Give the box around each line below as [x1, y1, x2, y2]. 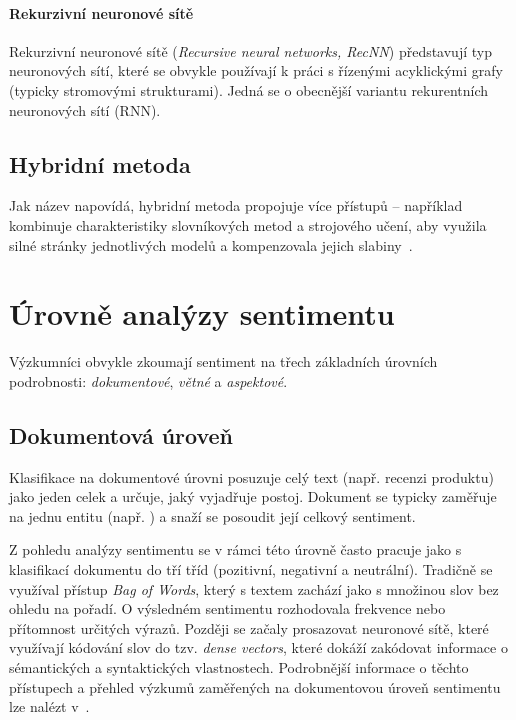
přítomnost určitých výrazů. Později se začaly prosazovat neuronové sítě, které [9, 617, 489, 638]
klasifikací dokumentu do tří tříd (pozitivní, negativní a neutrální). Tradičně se [9, 559, 493, 580]
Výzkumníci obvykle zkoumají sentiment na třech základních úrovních [9, 351, 438, 372]
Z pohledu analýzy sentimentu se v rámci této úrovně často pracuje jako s [9, 539, 462, 560]
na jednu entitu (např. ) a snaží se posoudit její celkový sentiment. [9, 505, 416, 526]
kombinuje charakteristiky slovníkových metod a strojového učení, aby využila [9, 214, 487, 235]
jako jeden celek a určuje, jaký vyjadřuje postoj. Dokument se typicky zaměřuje [9, 486, 497, 507]
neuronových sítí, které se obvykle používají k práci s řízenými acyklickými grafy [9, 60, 503, 81]
